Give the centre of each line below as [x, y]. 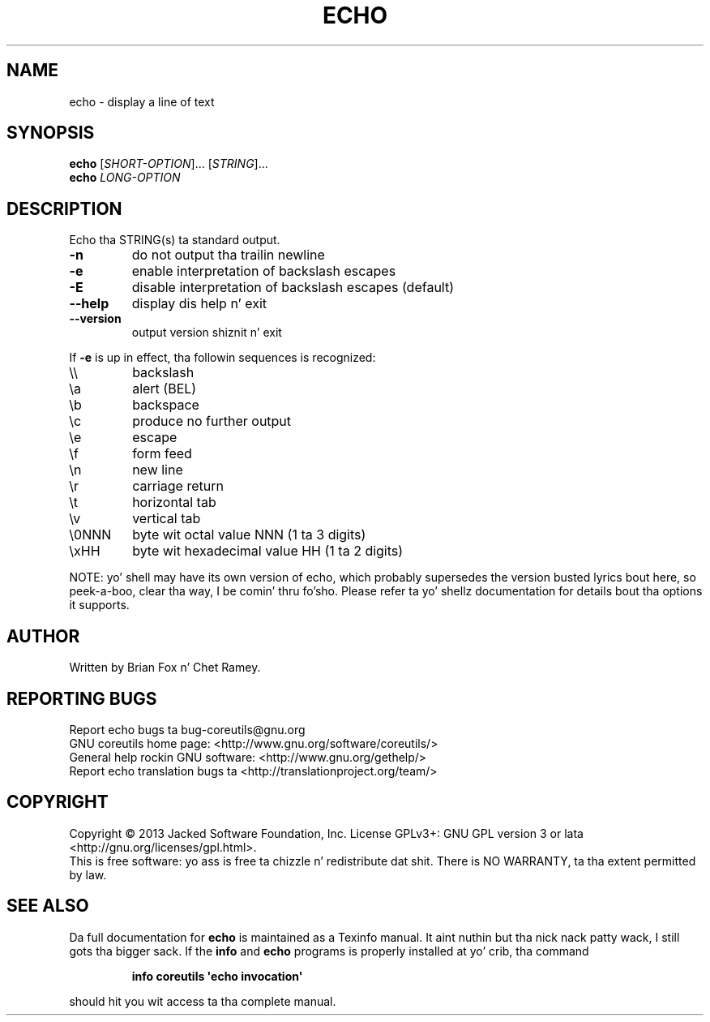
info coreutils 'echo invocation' [217, 976]
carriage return [178, 486]
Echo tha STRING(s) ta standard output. [175, 240]
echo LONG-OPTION [125, 178]
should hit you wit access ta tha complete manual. [203, 1001]
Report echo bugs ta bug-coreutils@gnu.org [187, 729]
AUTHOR [43, 636]
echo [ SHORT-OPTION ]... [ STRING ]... [169, 164]
